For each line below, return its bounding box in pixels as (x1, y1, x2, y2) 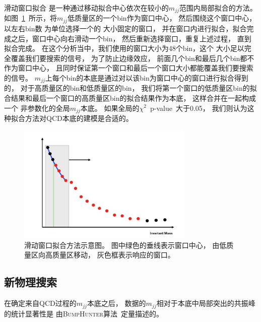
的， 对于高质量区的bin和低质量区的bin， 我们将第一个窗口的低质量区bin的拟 (4, 83, 257, 93)
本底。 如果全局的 (80, 102, 140, 113)
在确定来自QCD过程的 (4, 298, 77, 308)
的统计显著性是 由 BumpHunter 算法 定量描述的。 (4, 308, 163, 318)
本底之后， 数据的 (87, 298, 146, 308)
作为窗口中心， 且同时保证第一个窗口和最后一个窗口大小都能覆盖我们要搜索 (4, 62, 253, 73)
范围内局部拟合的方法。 (179, 3, 257, 13)
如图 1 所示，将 (4, 13, 57, 23)
